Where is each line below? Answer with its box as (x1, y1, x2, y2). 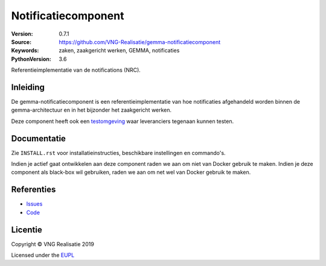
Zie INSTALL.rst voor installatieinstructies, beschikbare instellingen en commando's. (11, 149, 226, 156)
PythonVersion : (11, 55, 51, 63)
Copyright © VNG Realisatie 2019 (11, 240, 95, 247)
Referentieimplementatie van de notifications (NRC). (11, 66, 141, 74)
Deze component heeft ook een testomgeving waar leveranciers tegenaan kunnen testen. (11, 118, 234, 125)
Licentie (11, 224, 42, 235)
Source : (11, 38, 32, 45)
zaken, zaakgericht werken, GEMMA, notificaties (59, 47, 180, 54)
